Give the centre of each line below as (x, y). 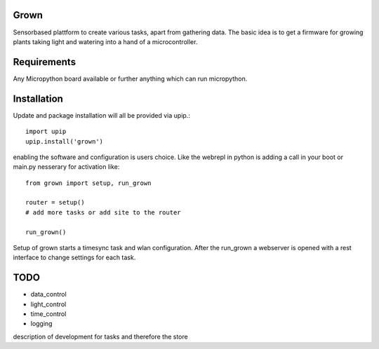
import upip (46, 132)
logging (41, 324)
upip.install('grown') (65, 141)
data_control (48, 294)
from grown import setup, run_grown (88, 183)
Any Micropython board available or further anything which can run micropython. (130, 78)
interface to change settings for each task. (74, 258)
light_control (48, 304)
